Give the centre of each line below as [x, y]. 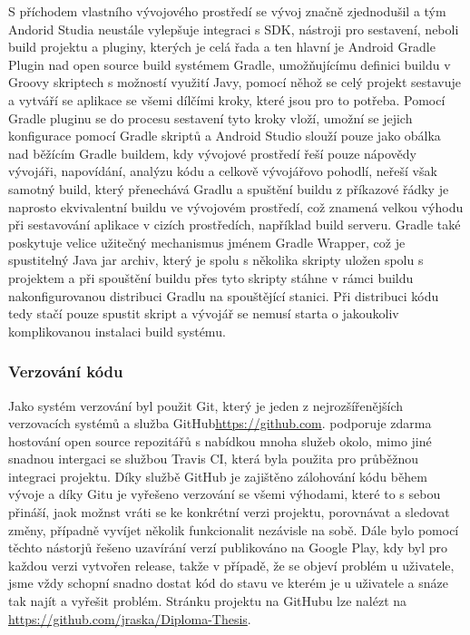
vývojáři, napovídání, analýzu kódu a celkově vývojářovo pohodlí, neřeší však [223, 171]
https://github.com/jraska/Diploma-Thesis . [130, 618]
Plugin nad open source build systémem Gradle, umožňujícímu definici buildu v [230, 64]
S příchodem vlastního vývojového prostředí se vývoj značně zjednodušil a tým [227, 11]
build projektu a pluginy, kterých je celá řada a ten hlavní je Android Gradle [222, 47]
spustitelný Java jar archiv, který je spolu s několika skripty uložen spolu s [216, 260]
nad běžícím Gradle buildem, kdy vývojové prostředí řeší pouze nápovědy [213, 153]
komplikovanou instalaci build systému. [117, 331]
